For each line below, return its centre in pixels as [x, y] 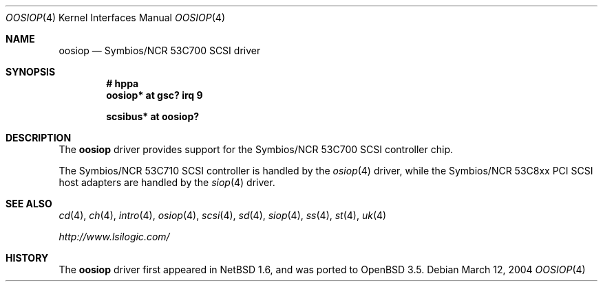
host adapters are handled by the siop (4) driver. [167, 182]
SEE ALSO [29, 204]
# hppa [123, 83]
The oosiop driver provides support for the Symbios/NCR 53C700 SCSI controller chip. [256, 149]
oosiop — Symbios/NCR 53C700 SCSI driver [160, 50]
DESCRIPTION [39, 138]
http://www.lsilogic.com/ [114, 237]
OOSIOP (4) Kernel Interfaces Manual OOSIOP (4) [116, 18]
